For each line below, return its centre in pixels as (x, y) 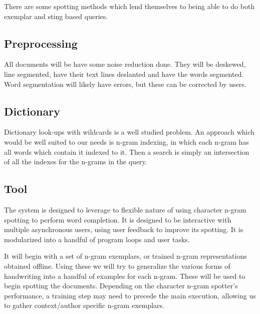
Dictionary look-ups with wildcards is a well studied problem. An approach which (129, 132)
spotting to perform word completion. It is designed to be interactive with (118, 219)
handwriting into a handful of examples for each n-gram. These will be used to (125, 276)
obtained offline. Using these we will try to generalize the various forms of (117, 266)
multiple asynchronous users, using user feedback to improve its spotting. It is (124, 229)
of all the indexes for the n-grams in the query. (76, 162)
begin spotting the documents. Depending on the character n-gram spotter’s (121, 286)
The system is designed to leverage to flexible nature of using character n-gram (125, 209)
